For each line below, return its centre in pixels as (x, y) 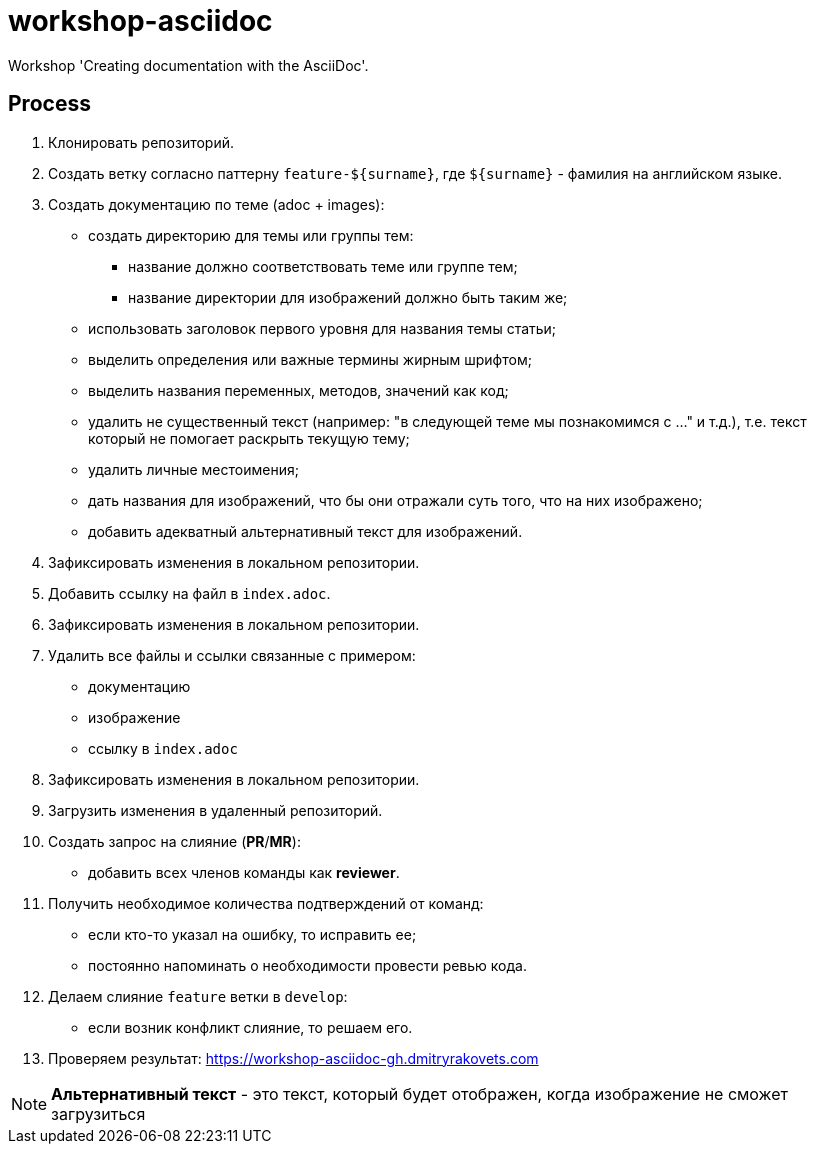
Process (49, 104)
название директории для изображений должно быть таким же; (348, 297)
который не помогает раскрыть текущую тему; (249, 438)
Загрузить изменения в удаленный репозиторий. (215, 810)
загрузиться (98, 1113)
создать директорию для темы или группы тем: (251, 235)
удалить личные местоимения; (193, 469)
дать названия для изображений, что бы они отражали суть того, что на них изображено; (395, 500)
